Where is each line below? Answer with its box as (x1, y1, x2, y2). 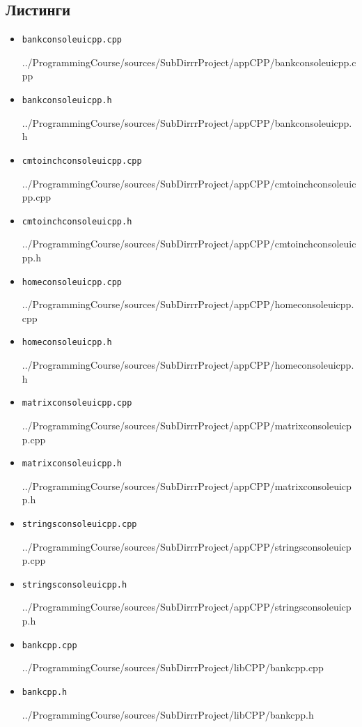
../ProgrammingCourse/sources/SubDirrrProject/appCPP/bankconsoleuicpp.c (22, 54, 356, 69)
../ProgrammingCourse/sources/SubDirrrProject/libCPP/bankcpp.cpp (22, 660, 324, 675)
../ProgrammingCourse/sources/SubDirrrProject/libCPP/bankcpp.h (22, 707, 314, 721)
